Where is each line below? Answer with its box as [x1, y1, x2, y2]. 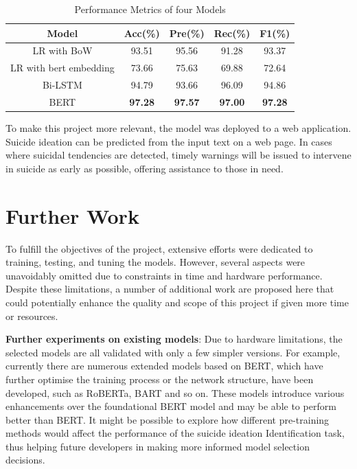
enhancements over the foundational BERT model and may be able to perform [5, 399, 336, 413]
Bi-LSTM [42, 78, 82, 92]
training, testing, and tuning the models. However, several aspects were [5, 255, 306, 269]
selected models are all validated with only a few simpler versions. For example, [5, 345, 341, 359]
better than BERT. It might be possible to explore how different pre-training [5, 412, 330, 426]
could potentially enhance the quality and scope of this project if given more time [5, 295, 349, 309]
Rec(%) [214, 25, 251, 40]
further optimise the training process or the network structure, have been [5, 371, 314, 386]
